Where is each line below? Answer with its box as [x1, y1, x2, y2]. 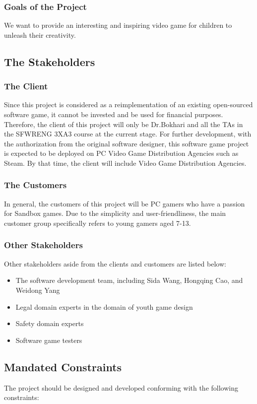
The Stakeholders [4, 54, 95, 69]
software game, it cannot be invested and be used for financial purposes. [4, 109, 223, 119]
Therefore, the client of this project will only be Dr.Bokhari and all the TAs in [4, 119, 243, 129]
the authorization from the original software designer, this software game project [4, 138, 249, 148]
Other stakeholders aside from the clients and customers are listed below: [4, 258, 226, 269]
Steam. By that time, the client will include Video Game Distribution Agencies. [4, 157, 247, 168]
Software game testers [15, 335, 82, 345]
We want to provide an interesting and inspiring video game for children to [4, 20, 232, 30]
